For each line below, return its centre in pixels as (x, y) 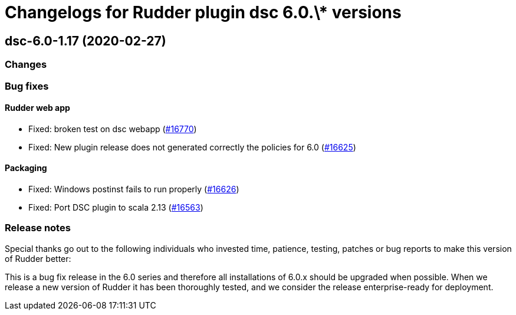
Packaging (26, 168)
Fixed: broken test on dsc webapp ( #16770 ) (113, 129)
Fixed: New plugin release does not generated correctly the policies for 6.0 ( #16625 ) (192, 147)
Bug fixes (27, 86)
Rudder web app (37, 108)
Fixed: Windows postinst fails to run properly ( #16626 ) (134, 189)
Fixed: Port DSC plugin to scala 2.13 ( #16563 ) (116, 207)
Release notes (38, 228)
